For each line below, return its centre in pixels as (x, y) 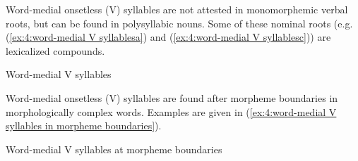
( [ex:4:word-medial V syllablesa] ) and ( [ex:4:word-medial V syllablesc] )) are (168, 37)
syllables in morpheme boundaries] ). (84, 125)
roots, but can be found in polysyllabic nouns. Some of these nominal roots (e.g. (179, 23)
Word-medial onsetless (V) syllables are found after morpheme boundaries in (172, 97)
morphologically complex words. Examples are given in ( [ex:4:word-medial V (171, 111)
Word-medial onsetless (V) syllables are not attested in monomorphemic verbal (177, 9)
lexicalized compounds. (55, 50)
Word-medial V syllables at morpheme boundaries (114, 149)
